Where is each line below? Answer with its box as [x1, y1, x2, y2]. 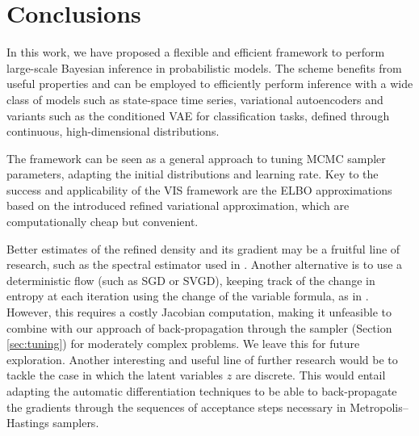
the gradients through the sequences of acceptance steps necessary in [6, 398, 346, 415]
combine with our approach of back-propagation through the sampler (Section [6, 319, 392, 336]
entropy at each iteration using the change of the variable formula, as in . [6, 287, 369, 304]
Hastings [6, 414, 49, 431]
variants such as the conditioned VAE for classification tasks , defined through [6, 107, 390, 124]
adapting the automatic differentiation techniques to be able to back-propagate [6, 383, 397, 399]
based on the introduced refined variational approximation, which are [6, 197, 350, 214]
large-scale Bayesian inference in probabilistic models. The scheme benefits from [6, 59, 402, 76]
